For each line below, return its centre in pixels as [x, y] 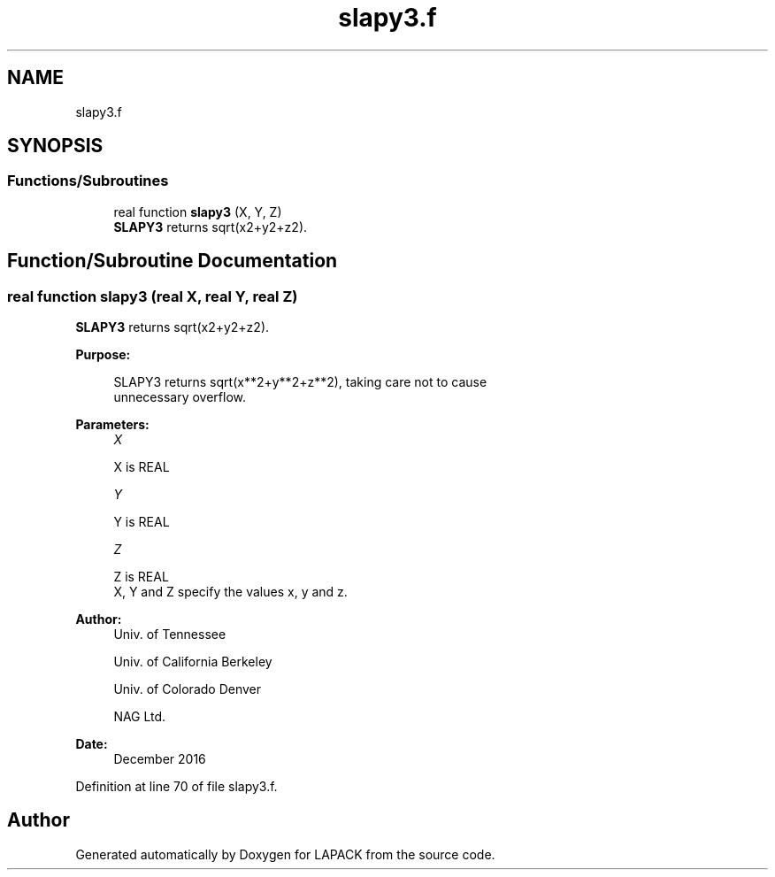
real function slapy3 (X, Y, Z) [198, 212]
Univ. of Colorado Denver [188, 689]
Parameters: [112, 425]
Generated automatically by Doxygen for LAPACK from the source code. [285, 854]
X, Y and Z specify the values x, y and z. [230, 592]
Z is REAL [141, 577]
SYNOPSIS [55, 146]
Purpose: [103, 355]
